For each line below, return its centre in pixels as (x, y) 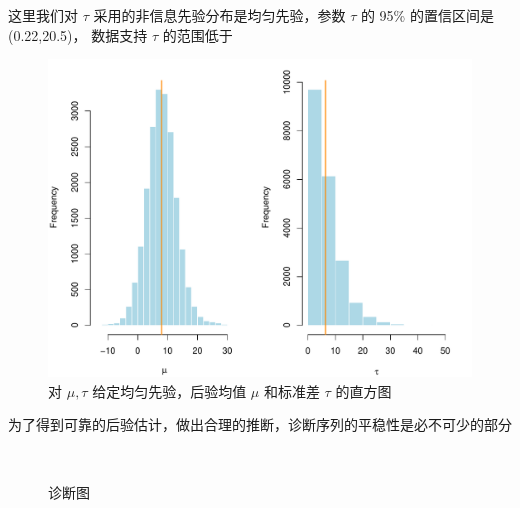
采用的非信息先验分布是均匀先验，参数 (219, 15)
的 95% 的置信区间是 (427, 15)
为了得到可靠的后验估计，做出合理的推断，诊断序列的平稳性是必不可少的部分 (260, 424)
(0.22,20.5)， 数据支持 (78, 34)
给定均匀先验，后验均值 (169, 390)
